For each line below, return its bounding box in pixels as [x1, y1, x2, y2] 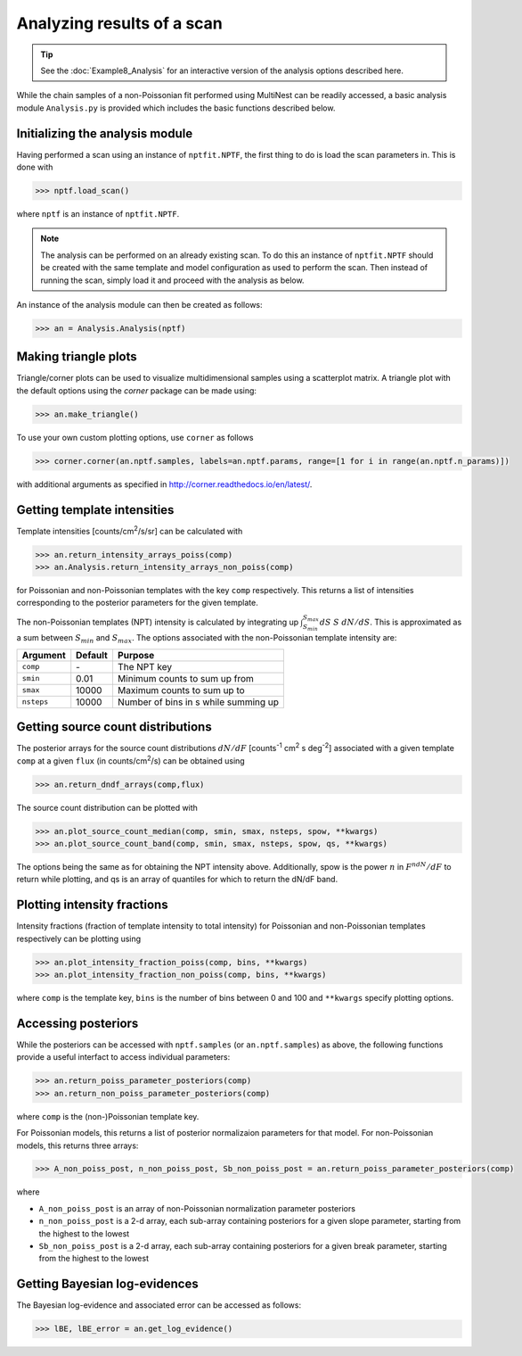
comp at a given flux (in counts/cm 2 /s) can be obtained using [16, 754, 245, 766]
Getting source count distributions [16, 719, 213, 735]
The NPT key [117, 660, 173, 673]
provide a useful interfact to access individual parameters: [16, 1052, 231, 1062]
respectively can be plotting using [16, 933, 142, 944]
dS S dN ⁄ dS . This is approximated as [319, 616, 462, 627]
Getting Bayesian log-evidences [16, 1277, 200, 1292]
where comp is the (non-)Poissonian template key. [16, 1111, 200, 1121]
